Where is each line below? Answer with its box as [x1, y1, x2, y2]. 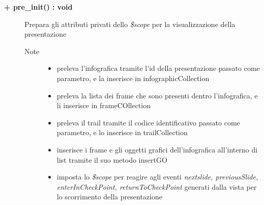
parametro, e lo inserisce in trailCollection [56, 127, 188, 138]
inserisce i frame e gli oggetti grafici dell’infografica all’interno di [56, 144, 258, 155]
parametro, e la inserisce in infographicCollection [56, 72, 210, 83]
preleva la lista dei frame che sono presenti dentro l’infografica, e [56, 90, 258, 100]
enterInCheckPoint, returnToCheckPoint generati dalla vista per [56, 181, 257, 192]
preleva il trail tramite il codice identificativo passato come [56, 117, 240, 127]
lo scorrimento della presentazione [56, 191, 162, 202]
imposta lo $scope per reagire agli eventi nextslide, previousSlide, [56, 171, 258, 182]
